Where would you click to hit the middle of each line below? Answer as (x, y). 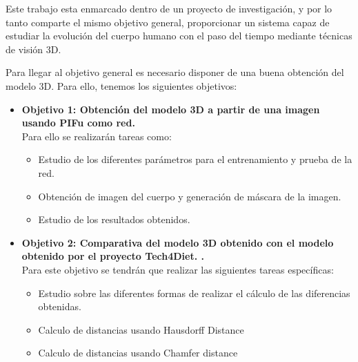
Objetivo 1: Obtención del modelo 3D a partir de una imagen (171, 109)
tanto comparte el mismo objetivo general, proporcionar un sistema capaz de (168, 22)
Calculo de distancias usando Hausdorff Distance (141, 329)
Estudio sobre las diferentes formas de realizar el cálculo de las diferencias (194, 293)
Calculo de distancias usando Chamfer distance (138, 353)
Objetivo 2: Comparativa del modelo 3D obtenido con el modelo (178, 242)
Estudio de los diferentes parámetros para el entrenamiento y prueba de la (195, 159)
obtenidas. (60, 306)
